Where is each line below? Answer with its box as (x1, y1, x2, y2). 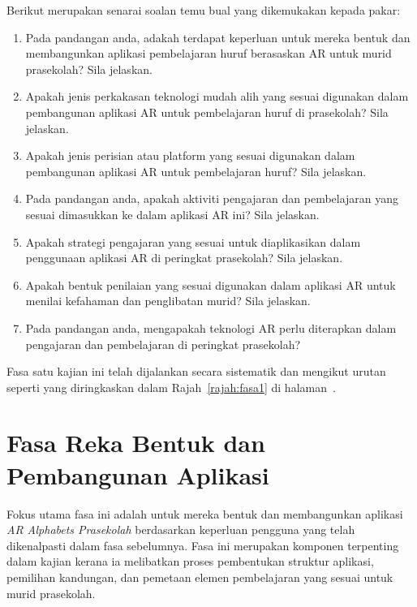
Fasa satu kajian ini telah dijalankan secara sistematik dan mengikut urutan (6, 363, 386, 380)
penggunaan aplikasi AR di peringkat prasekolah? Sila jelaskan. (25, 249, 343, 266)
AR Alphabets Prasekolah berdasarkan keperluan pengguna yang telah (6, 521, 355, 538)
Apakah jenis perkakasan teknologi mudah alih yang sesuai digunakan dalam (25, 88, 409, 105)
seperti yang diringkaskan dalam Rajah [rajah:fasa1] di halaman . (6, 378, 336, 395)
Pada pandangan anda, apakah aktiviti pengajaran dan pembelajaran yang (25, 190, 399, 207)
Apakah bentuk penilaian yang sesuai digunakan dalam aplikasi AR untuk (25, 276, 396, 293)
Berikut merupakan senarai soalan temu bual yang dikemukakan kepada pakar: (6, 2, 401, 18)
